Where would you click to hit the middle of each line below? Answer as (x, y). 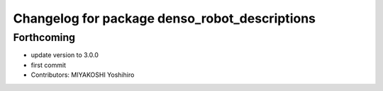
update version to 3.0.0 (65, 55)
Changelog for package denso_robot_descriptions (164, 18)
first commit (49, 65)
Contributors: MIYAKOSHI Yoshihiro (83, 75)
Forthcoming (44, 37)
